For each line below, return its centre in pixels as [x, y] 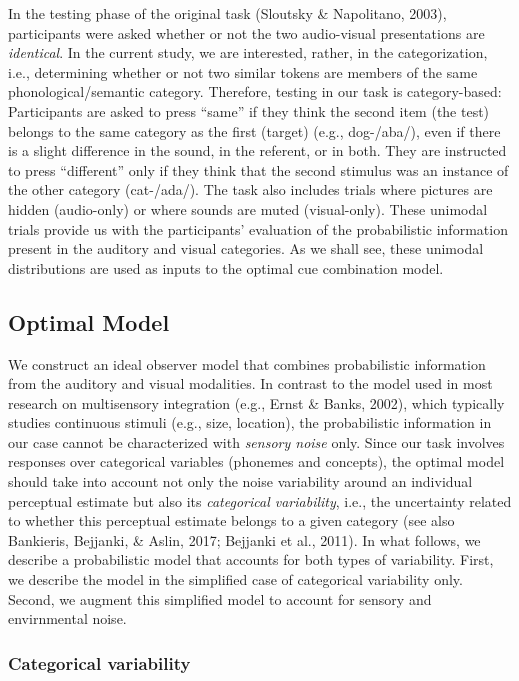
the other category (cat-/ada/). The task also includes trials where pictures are [250, 189]
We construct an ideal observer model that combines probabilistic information [247, 363]
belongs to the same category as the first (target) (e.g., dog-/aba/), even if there [254, 130]
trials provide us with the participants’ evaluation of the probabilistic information [258, 228]
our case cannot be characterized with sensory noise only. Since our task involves [256, 441]
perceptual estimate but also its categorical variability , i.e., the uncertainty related [260, 500]
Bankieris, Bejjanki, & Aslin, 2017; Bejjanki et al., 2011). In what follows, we [244, 539]
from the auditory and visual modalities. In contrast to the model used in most [250, 383]
